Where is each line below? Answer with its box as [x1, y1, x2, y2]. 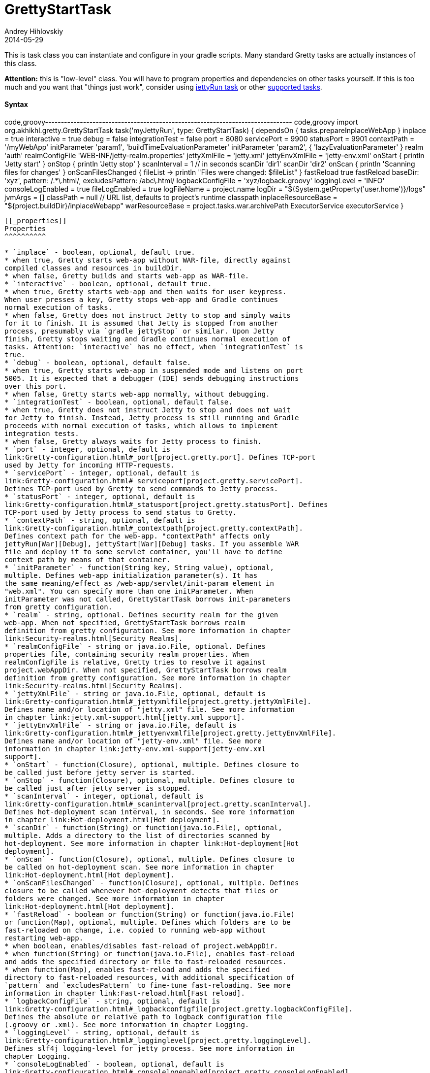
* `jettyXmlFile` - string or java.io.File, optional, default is [4, 689, 266, 698]
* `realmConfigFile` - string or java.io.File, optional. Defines [4, 642, 266, 650]
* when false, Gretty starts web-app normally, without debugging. [4, 390, 270, 398]
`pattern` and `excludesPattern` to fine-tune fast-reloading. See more [4, 981, 291, 989]
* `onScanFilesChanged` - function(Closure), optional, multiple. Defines [4, 878, 299, 887]
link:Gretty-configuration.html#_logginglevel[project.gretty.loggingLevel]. [4, 1036, 311, 1044]
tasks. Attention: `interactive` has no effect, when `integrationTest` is [4, 342, 303, 351]
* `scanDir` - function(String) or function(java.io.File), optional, [4, 823, 282, 832]
